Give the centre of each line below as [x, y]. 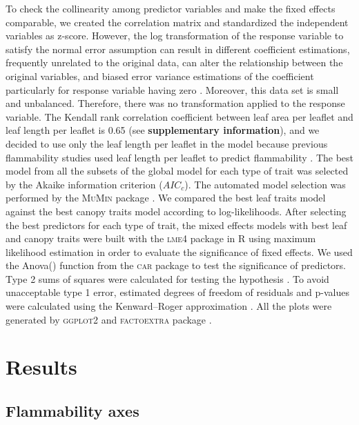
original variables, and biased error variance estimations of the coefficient [160, 76]
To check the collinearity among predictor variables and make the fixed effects [171, 8]
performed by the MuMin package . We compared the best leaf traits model [166, 198]
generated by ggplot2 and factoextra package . [109, 319]
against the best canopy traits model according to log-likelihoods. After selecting [176, 211]
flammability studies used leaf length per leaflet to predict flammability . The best [180, 157]
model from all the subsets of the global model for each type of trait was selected [177, 171]
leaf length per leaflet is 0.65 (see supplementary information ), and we [163, 130]
